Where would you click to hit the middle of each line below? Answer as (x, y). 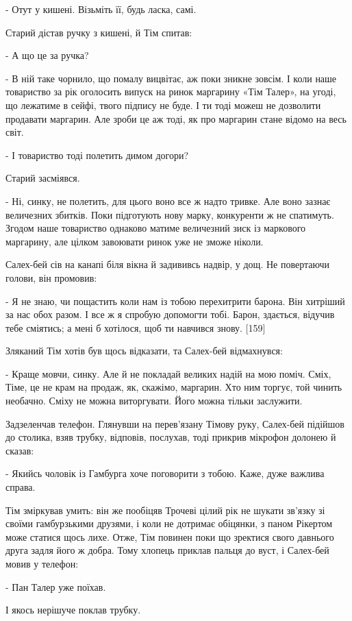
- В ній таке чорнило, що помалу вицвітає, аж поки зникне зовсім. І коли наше (171, 78)
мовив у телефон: (42, 563)
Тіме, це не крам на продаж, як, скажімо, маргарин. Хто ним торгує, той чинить (174, 387)
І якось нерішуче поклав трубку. (73, 610)
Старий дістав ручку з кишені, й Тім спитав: (99, 32)
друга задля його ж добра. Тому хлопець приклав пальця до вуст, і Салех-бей (167, 550)
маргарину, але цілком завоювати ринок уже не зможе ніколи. (135, 241)
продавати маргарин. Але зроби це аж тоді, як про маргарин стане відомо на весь (176, 118)
